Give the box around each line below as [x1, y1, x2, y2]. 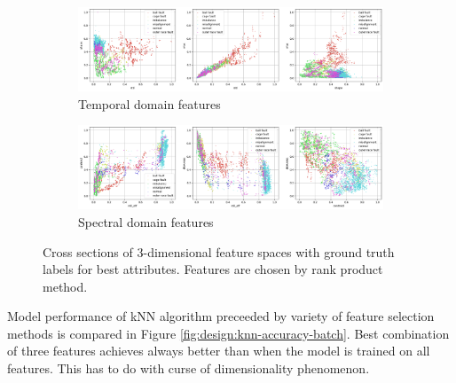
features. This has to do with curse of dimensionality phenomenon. [7, 359, 370, 378]
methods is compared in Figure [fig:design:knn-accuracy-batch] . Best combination [7, 324, 450, 342]
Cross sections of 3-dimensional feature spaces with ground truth [43, 242, 395, 261]
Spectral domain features [78, 212, 214, 231]
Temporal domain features [78, 94, 221, 113]
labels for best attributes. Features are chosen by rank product [43, 260, 383, 278]
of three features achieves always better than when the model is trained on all [7, 341, 430, 360]
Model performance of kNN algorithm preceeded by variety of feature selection [7, 307, 435, 325]
